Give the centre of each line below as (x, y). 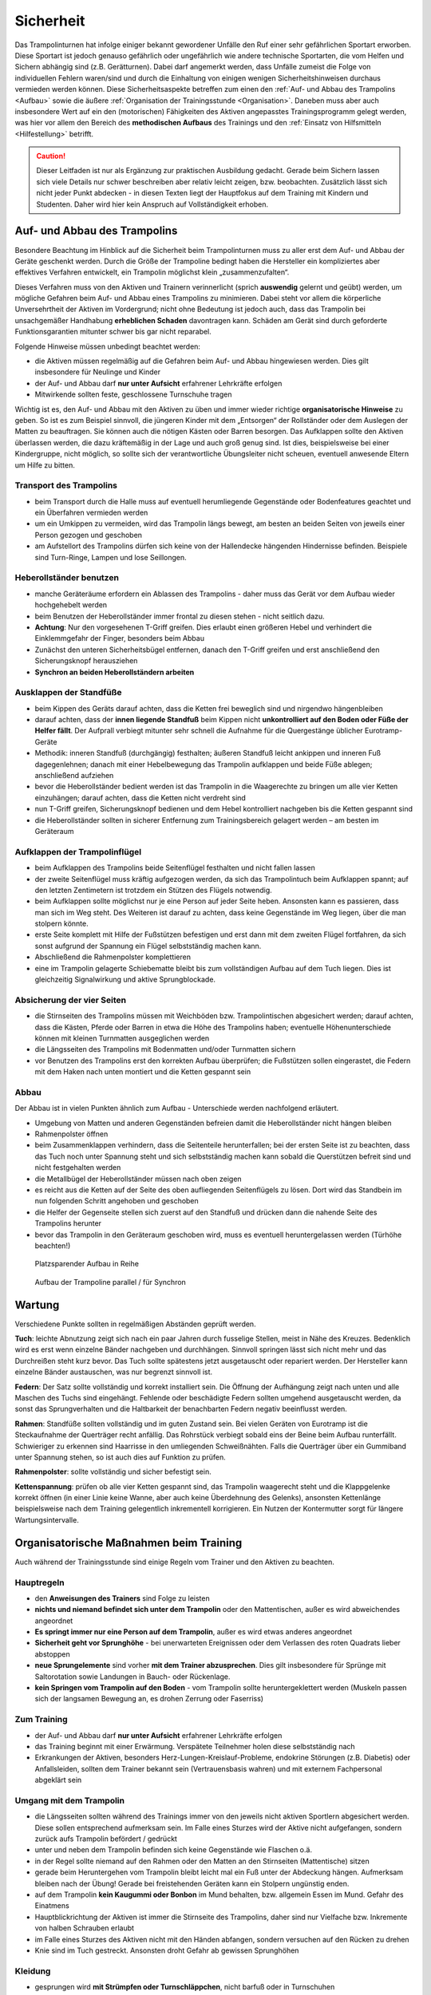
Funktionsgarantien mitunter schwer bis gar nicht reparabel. (113, 332)
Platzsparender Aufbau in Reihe (87, 1264)
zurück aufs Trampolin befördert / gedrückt (106, 1839)
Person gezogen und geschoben (89, 535)
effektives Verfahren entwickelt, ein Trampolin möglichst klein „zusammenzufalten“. (152, 272)
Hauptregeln (40, 1582)
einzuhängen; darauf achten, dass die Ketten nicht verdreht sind (140, 797)
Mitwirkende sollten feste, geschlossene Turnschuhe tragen (133, 394)
